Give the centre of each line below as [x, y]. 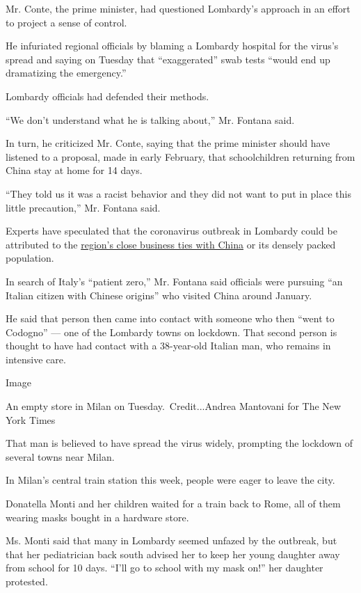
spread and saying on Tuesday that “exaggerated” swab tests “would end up [168, 59]
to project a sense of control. [66, 22]
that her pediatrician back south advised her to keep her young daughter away [173, 554]
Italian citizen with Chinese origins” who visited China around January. [159, 295]
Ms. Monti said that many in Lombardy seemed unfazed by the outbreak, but [171, 540]
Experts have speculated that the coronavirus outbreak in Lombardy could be [171, 231]
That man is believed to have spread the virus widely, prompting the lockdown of [179, 443]
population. [30, 258]
